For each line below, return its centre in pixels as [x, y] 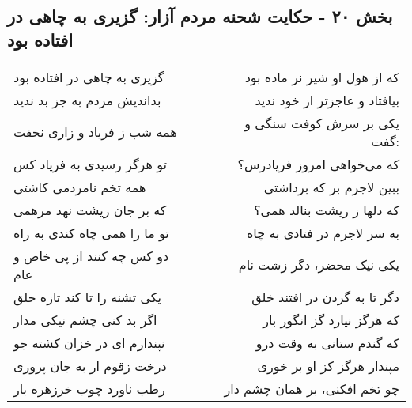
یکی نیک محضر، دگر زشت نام [319, 265]
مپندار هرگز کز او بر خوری [328, 365]
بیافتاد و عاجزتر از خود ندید [327, 100]
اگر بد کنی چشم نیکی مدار [85, 319]
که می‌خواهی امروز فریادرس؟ [318, 164]
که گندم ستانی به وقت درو [327, 342]
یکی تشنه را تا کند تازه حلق [88, 297]
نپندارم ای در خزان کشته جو [89, 342]
